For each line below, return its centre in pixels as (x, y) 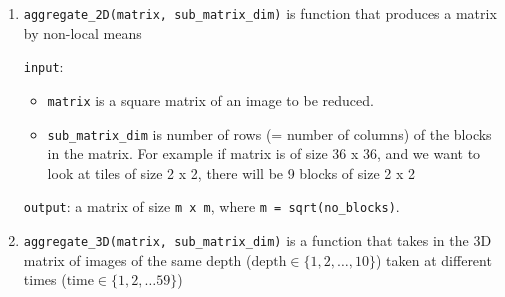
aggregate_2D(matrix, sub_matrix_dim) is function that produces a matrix (260, 13)
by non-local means (82, 32)
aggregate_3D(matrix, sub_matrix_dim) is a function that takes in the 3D (257, 240)
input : (43, 66)
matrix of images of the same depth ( (137, 259)
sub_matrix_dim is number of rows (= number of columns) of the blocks (269, 133)
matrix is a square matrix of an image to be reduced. (210, 99)
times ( (45, 279)
